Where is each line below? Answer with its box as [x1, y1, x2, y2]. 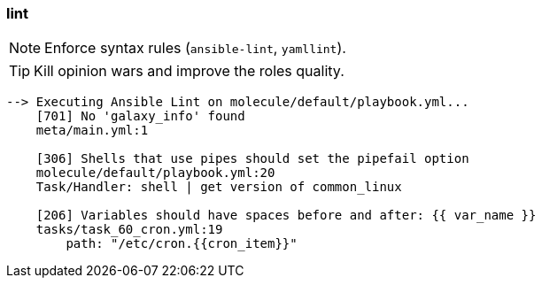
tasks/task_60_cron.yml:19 [35, 222, 223, 237]
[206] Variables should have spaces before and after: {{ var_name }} [35, 208, 537, 223]
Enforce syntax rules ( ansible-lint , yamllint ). [44, 39, 346, 58]
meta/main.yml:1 [35, 123, 149, 138]
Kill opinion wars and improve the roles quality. [34, 62, 345, 81]
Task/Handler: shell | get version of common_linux [35, 180, 402, 195]
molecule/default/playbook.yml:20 [35, 166, 275, 181]
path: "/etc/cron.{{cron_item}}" [66, 236, 298, 251]
